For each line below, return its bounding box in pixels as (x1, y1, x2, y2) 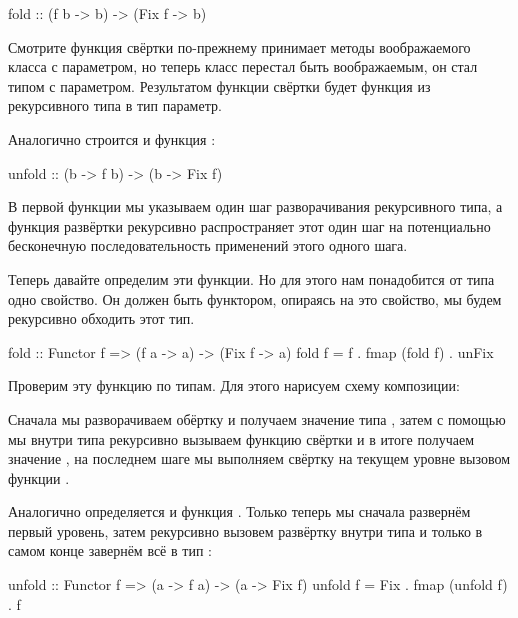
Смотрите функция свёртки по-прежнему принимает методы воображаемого (8, 36, 471, 57)
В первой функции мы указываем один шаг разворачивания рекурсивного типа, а (8, 196, 503, 217)
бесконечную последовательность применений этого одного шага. (8, 235, 408, 256)
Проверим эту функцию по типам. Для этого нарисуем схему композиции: (8, 375, 460, 396)
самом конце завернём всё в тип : (8, 540, 212, 561)
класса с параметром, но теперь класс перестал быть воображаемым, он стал (8, 56, 478, 77)
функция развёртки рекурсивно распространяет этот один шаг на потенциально (8, 215, 491, 236)
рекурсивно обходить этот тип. (8, 308, 195, 329)
